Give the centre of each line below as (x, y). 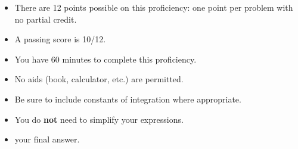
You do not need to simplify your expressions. (99, 119)
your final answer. (47, 139)
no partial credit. (46, 19)
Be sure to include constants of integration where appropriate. (128, 99)
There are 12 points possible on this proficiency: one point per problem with (154, 7)
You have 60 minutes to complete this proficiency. (105, 59)
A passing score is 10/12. (60, 39)
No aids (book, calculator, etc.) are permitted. (99, 79)
